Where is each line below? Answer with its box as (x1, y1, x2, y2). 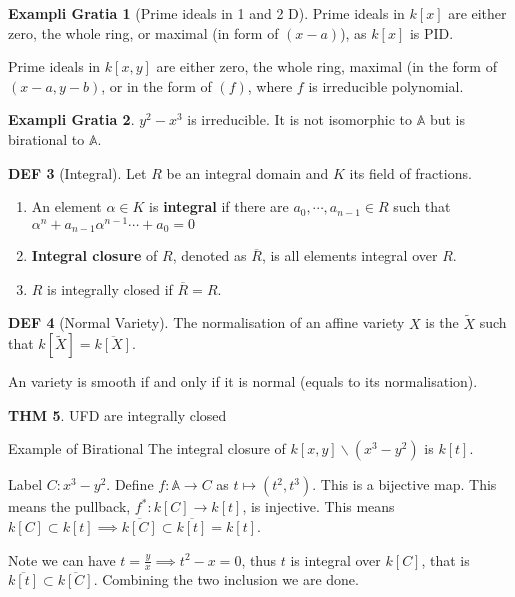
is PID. (409, 22, 454, 43)
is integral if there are (149, 196, 289, 217)
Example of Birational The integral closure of (8, 438, 286, 459)
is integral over (290, 549, 381, 570)
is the (425, 312, 459, 333)
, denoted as (172, 245, 247, 266)
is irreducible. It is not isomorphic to (187, 109, 412, 130)
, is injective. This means (242, 496, 395, 517)
